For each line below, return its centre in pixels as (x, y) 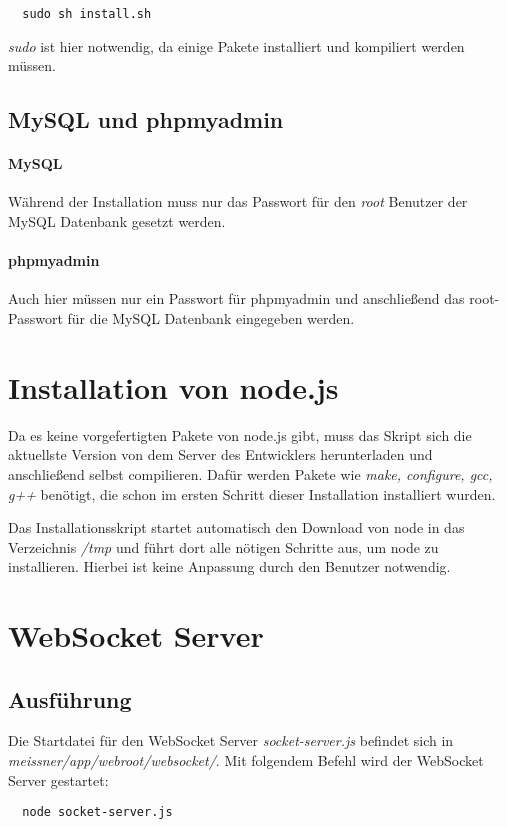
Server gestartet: (58, 779)
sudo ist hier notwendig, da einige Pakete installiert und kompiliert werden (236, 45)
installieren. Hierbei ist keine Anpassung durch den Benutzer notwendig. (229, 566)
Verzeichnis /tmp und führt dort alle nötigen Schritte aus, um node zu (223, 546)
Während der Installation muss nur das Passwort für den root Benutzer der (238, 201)
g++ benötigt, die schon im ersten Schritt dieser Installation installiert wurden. (252, 493)
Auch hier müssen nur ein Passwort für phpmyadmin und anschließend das (236, 298)
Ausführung (70, 698)
